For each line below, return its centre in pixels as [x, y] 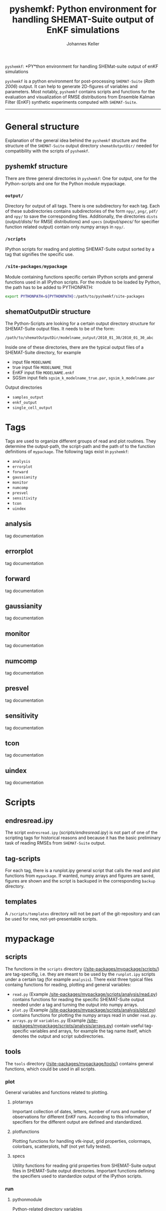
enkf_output [24, 403]
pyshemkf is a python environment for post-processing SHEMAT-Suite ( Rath [80, 81]
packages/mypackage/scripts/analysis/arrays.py [62, 1025]
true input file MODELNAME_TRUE [42, 367]
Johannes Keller [83, 43]
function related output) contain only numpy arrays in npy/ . [65, 227]
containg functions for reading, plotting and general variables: [68, 984]
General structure [42, 127]
